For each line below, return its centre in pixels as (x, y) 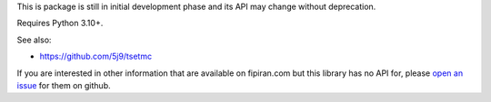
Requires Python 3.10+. (60, 23)
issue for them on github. (64, 85)
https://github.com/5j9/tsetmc (96, 56)
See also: (34, 40)
